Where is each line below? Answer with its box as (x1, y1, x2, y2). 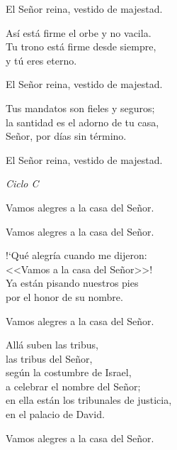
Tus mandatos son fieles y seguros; (6, 100, 155, 115)
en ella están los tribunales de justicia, (6, 393, 172, 407)
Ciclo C (6, 176, 39, 191)
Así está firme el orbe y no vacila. (6, 25, 152, 40)
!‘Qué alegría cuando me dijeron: (6, 248, 147, 263)
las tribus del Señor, (6, 351, 93, 366)
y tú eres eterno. (6, 53, 77, 67)
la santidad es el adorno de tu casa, (6, 114, 159, 129)
